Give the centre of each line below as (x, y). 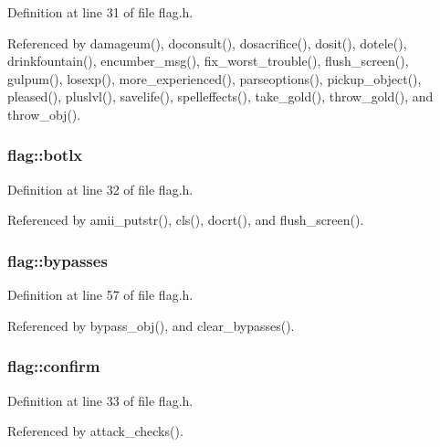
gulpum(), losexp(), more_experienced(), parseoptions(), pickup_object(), (215, 78)
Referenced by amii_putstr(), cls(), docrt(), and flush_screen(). (186, 220)
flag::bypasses (58, 260)
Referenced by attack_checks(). (95, 431)
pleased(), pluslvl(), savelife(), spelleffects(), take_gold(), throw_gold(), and (220, 96)
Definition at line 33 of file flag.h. (100, 400)
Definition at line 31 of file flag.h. (100, 12)
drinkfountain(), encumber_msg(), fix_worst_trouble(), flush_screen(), (208, 61)
